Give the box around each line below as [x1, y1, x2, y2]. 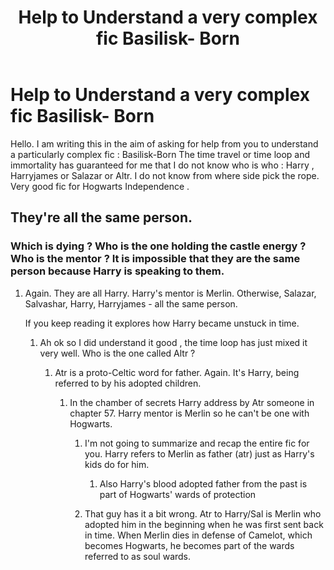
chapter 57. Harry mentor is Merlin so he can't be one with [69, 407, 310, 419]
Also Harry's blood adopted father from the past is [99, 477, 308, 490]
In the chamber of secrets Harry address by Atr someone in [69, 396, 315, 408]
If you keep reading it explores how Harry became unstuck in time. [24, 317, 300, 329]
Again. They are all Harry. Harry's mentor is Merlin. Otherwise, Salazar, [24, 287, 317, 299]
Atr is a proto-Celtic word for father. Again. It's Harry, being [54, 366, 300, 378]
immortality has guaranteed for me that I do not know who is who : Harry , [10, 159, 315, 171]
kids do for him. [84, 458, 150, 470]
